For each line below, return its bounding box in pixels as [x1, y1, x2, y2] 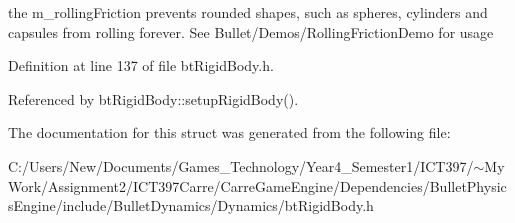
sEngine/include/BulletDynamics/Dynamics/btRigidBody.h [8, 195, 374, 216]
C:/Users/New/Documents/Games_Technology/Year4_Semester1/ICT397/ [8, 155, 474, 176]
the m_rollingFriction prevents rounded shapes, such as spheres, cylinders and [8, 2, 488, 22]
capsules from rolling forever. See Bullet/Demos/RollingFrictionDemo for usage [8, 21, 494, 42]
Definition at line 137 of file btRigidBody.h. [8, 55, 274, 76]
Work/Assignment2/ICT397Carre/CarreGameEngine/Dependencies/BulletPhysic [8, 175, 507, 196]
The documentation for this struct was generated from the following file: [8, 122, 451, 143]
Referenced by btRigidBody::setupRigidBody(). [8, 88, 299, 109]
